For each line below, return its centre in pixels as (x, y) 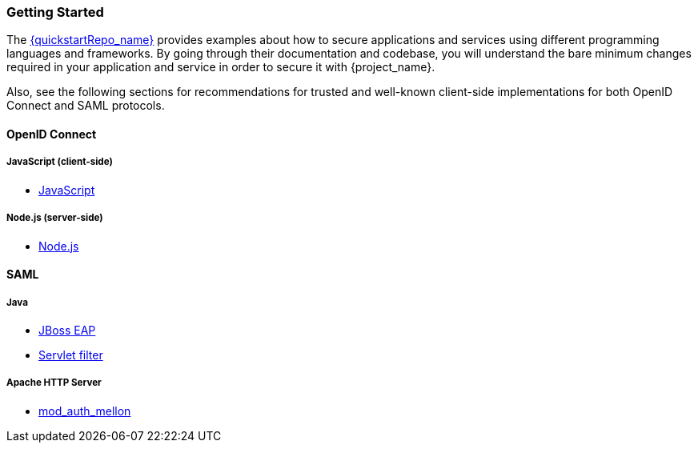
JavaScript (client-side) (60, 162)
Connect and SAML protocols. (86, 106)
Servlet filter (71, 355)
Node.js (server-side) (55, 218)
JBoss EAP (67, 330)
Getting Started (55, 12)
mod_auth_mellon (85, 411)
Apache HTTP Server (54, 383)
